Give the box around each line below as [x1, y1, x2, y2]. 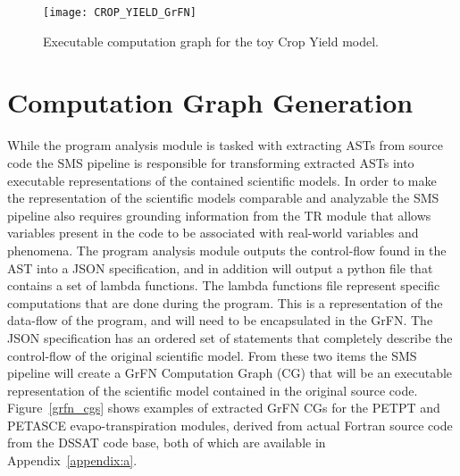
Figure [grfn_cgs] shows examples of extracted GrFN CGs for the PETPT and [7, 398, 440, 417]
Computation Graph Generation [7, 84, 414, 121]
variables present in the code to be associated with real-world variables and [7, 223, 419, 242]
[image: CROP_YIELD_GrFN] [43, 6, 197, 19]
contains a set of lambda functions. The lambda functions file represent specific [7, 276, 440, 295]
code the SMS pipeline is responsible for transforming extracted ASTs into [7, 153, 414, 171]
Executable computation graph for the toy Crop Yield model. [43, 31, 380, 50]
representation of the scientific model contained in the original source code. [7, 380, 418, 399]
